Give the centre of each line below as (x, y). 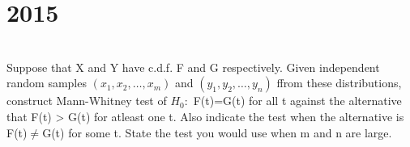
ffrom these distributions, (339, 83)
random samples (47, 83)
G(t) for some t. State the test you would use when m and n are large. (217, 132)
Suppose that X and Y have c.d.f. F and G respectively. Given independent (193, 67)
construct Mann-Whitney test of (87, 101)
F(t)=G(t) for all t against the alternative (297, 101)
